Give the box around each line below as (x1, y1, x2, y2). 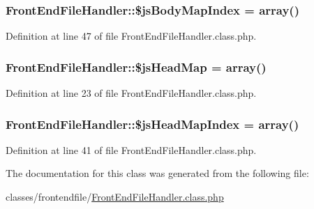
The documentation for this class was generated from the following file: (6, 166, 309, 180)
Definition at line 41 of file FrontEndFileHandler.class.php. (6, 142, 257, 157)
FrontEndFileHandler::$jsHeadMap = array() (6, 58, 267, 75)
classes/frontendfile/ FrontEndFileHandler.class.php (6, 189, 224, 204)
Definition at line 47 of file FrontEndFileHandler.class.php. (6, 29, 257, 43)
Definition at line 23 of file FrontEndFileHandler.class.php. (6, 86, 257, 100)
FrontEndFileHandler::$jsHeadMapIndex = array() (6, 115, 299, 132)
